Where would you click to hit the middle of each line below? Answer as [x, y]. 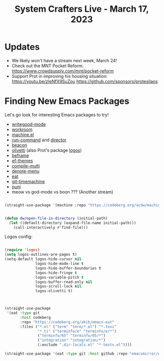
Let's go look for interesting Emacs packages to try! [57, 115]
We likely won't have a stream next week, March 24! [64, 60]
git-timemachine [28, 181]
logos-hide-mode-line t [59, 264]
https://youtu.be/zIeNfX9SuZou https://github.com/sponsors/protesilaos [85, 81]
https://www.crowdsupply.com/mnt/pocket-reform [63, 71]
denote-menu [25, 171]
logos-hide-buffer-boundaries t [68, 268]
